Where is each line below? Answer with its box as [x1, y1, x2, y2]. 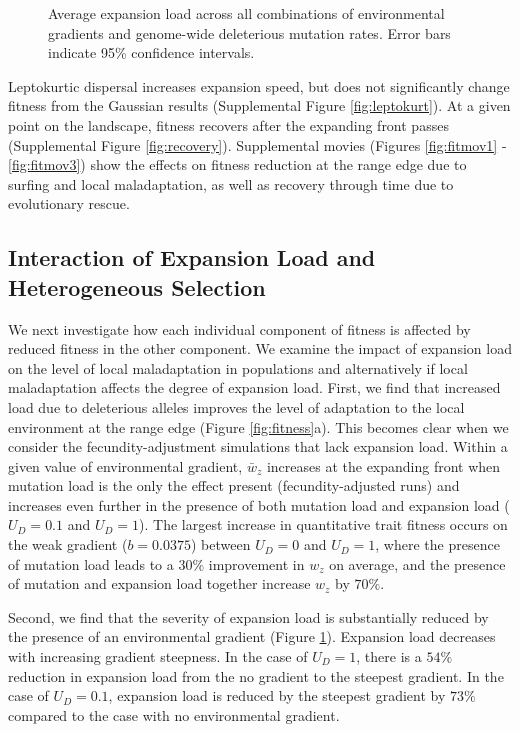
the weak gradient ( [8, 534, 128, 555]
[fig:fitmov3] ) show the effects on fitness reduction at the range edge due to [8, 154, 467, 175]
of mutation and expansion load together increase [8, 573, 311, 594]
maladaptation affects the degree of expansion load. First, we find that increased [8, 377, 501, 398]
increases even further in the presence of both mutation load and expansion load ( [8, 494, 510, 515]
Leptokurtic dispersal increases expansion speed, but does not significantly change [8, 75, 510, 96]
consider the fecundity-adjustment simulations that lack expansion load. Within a [8, 436, 508, 457]
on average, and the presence [329, 553, 506, 574]
